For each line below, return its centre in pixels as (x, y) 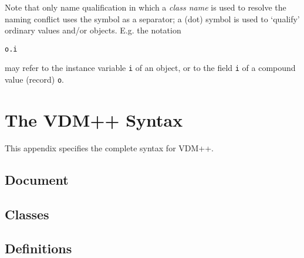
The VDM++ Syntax (94, 119)
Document (37, 179)
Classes (27, 214)
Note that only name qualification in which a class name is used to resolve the (146, 7)
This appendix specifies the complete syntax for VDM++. (109, 147)
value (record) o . (34, 79)
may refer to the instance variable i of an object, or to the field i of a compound (150, 68)
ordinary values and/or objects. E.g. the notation (93, 30)
